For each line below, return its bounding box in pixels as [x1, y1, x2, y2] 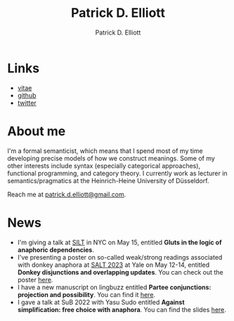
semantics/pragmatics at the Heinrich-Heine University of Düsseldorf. [7, 176, 209, 184]
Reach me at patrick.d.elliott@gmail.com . [7, 190, 126, 199]
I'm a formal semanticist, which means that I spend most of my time [7, 146, 203, 155]
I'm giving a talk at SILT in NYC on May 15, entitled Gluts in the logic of [17, 238, 222, 246]
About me [7, 123, 66, 139]
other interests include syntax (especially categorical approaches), [7, 161, 201, 170]
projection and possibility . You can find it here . [17, 290, 156, 298]
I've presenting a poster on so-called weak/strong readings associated [17, 253, 223, 261]
